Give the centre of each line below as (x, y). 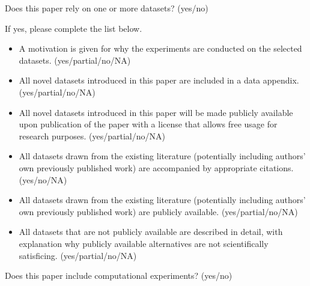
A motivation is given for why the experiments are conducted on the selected (160, 48)
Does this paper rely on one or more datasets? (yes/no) (107, 8)
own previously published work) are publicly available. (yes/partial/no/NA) (158, 211)
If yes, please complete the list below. (74, 28)
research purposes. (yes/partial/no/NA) (92, 135)
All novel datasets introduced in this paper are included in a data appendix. (159, 80)
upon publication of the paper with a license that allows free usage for (148, 124)
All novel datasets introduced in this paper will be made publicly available (156, 112)
